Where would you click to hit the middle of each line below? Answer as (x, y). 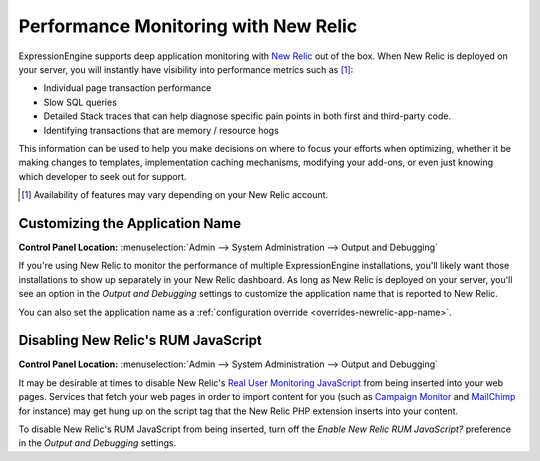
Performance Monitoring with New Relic (188, 26)
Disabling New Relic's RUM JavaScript (140, 340)
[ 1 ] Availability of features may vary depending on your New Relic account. (175, 195)
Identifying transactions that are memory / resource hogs (161, 130)
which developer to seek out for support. (102, 176)
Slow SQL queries (80, 102)
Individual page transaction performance (127, 88)
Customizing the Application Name (130, 223)
